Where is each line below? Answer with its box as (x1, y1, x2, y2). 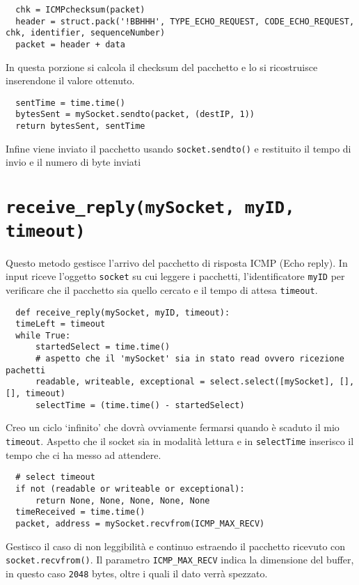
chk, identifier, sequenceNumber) (6, 28, 166, 38)
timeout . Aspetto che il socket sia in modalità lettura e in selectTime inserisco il (6, 434, 354, 448)
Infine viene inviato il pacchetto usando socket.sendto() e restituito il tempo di (6, 141, 351, 155)
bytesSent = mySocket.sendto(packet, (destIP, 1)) (15, 109, 255, 120)
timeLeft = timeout (15, 319, 106, 329)
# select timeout (15, 472, 95, 483)
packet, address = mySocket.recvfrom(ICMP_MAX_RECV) (15, 518, 265, 529)
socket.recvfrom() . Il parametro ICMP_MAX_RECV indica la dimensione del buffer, (6, 552, 354, 567)
